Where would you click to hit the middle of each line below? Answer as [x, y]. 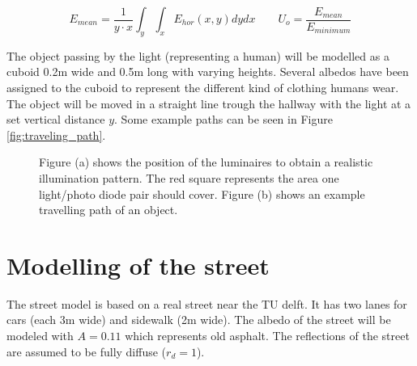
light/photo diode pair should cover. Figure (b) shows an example [202, 194]
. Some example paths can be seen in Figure [223, 119]
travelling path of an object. [109, 210]
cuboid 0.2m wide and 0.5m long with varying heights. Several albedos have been [208, 72]
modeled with [40, 336]
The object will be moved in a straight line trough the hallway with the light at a [209, 103]
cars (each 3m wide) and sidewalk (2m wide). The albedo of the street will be [199, 320]
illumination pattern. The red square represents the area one [189, 177]
